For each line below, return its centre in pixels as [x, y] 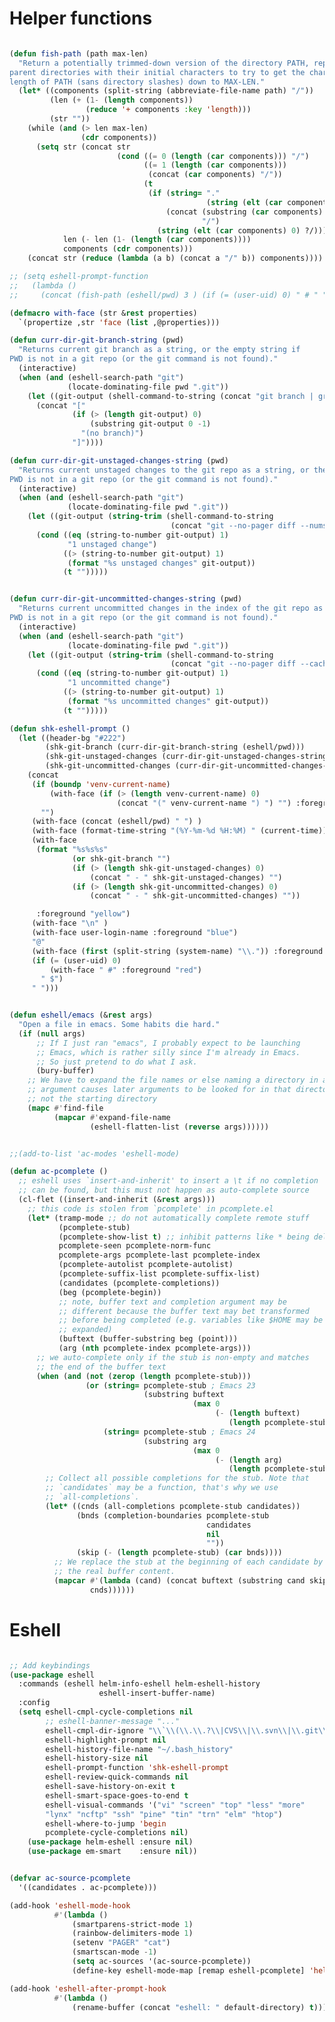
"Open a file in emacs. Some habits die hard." [119, 1025]
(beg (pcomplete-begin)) [110, 1292]
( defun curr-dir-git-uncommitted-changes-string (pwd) [126, 599]
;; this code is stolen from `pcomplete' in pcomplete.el [150, 1208]
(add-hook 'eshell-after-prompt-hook [88, 1988]
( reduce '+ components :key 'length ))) [168, 110]
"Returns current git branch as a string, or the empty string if [159, 350]
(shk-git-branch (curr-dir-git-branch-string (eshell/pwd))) [175, 747]
